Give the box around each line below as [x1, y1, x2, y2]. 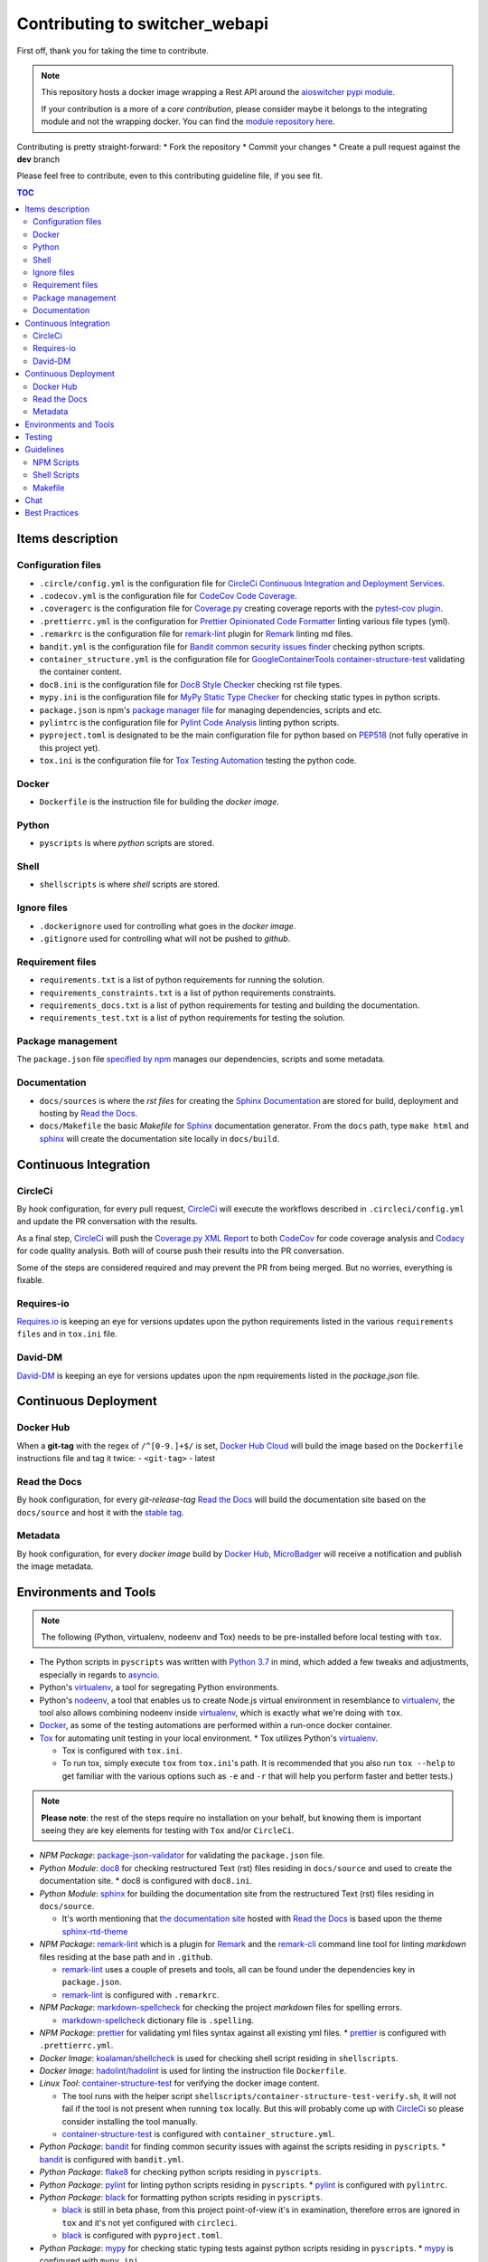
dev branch [16, 154, 61, 165]
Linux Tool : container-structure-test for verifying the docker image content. [39, 2077, 320, 2089]
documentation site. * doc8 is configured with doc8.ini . [39, 1876, 253, 1887]
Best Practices [24, 508, 79, 518]
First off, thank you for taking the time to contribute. [16, 45, 210, 56]
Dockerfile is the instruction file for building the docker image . [39, 796, 280, 807]
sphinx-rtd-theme [61, 1925, 128, 1936]
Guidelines [24, 444, 65, 455]
